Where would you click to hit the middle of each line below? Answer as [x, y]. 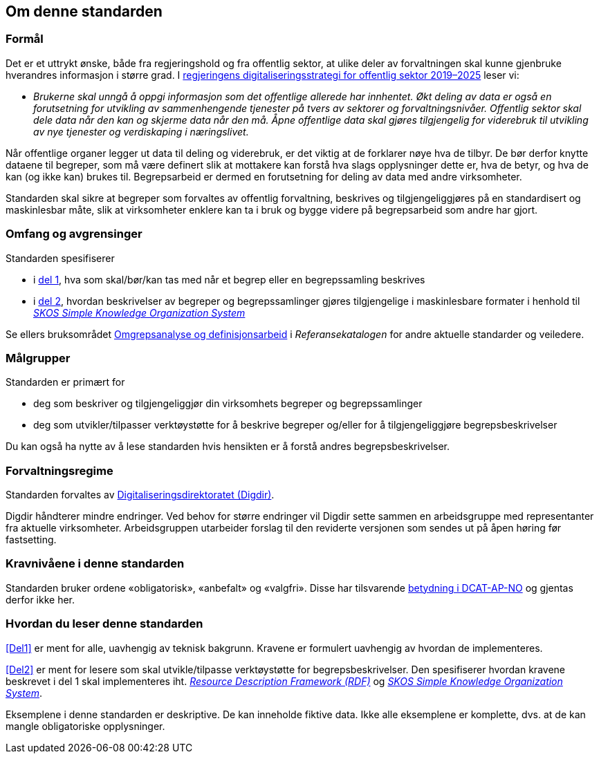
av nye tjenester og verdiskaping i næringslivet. [141, 131]
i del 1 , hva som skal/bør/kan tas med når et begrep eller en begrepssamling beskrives [229, 279]
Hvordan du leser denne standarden [104, 624]
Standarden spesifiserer [60, 258]
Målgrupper [38, 358]
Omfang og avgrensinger [74, 234]
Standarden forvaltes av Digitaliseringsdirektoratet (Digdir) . [140, 495]
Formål [25, 39]
